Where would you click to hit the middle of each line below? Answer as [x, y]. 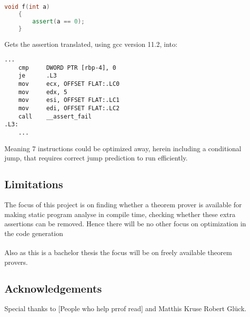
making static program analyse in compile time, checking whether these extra [120, 214]
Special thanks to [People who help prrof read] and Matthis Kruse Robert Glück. [125, 308]
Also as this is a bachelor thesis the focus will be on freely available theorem [118, 252]
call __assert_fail [55, 116]
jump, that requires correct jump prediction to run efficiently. [96, 158]
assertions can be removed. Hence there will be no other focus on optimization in [125, 224]
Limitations [34, 184]
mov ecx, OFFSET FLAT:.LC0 [69, 84]
